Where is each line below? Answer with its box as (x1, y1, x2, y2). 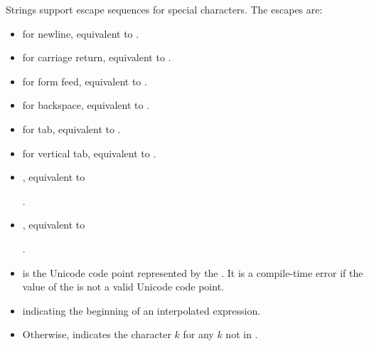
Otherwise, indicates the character (22, 327, 171, 342)
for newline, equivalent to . (22, 26, 139, 41)
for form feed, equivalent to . (22, 73, 147, 88)
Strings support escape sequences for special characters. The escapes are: (6, 2, 323, 16)
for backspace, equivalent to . (22, 98, 150, 112)
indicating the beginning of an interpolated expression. (22, 303, 261, 318)
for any (183, 327, 214, 342)
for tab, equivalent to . (22, 121, 121, 136)
